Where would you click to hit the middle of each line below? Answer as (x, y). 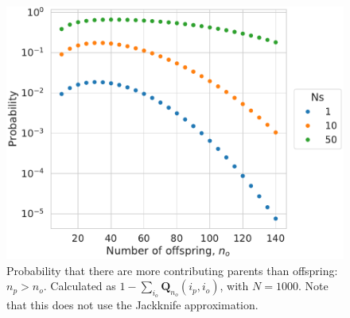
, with (234, 286)
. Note (313, 286)
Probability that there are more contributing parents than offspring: (172, 270)
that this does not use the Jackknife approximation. (132, 305)
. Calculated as (80, 286)
